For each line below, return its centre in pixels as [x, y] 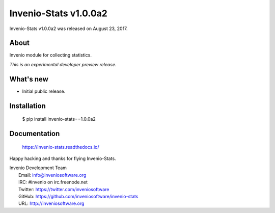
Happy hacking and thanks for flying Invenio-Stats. [63, 158]
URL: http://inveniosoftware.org [51, 203]
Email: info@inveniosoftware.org [52, 175]
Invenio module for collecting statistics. [50, 55]
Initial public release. [44, 91]
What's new [29, 79]
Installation [28, 106]
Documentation [35, 133]
